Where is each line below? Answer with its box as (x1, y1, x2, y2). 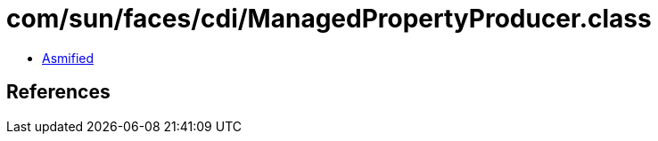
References (6, 81, 111, 104)
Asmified (42, 50, 95, 66)
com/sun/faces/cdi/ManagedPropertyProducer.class (6, 4, 652, 34)
